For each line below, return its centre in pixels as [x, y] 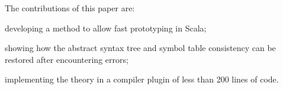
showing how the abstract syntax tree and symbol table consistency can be [140, 48]
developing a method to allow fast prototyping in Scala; [106, 28]
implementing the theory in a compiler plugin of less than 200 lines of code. [142, 79]
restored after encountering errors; [67, 59]
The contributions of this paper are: [70, 8]
